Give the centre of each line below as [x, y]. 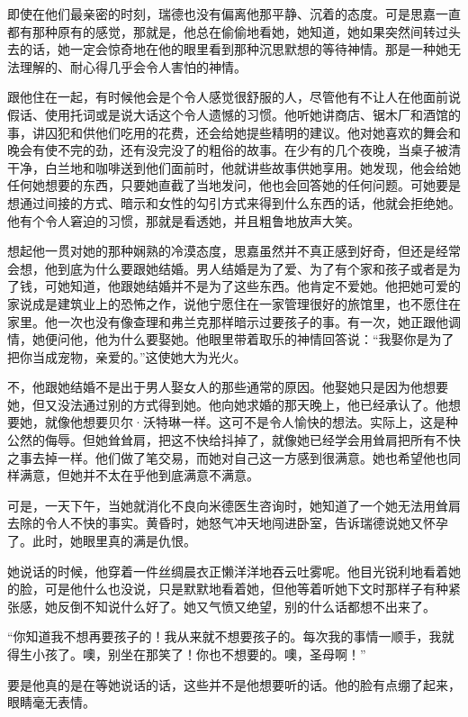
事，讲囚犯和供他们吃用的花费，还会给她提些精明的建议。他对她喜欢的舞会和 [234, 132]
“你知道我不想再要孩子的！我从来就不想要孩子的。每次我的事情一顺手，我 [225, 636]
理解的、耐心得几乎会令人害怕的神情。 [133, 66]
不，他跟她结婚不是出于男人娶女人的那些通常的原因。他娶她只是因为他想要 [228, 387]
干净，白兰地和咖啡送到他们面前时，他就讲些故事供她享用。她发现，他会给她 [234, 167]
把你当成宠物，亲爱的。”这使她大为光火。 [127, 356]
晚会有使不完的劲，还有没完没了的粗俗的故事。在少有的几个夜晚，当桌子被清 [234, 150]
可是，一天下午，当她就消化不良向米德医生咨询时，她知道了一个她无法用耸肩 [234, 505]
